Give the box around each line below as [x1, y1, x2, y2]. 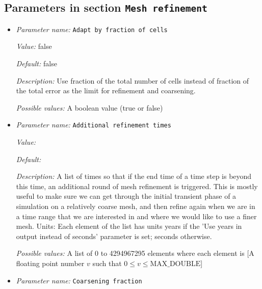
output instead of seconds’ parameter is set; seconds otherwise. [16, 230, 212, 241]
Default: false [16, 58, 57, 69]
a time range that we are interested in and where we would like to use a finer [16, 211, 257, 221]
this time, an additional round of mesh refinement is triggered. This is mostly [16, 180, 258, 191]
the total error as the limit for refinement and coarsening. [16, 85, 196, 96]
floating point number [16, 258, 85, 268]
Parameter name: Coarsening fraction [16, 275, 142, 285]
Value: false [16, 41, 52, 51]
